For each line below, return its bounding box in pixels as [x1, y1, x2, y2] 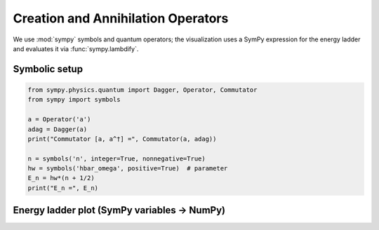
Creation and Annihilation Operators [13, 11, 229, 26]
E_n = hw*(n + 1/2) [27, 174, 95, 182]
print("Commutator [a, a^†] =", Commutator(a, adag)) [27, 135, 217, 143]
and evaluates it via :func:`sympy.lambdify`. [13, 44, 139, 53]
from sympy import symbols [27, 95, 121, 104]
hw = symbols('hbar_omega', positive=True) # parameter [27, 165, 228, 172]
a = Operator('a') [27, 116, 91, 123]
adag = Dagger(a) [27, 125, 88, 133]
